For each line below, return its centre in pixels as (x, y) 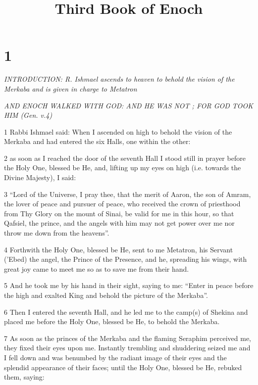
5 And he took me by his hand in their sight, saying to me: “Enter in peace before (129, 285)
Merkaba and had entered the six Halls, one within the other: (97, 141)
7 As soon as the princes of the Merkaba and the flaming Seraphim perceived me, (128, 338)
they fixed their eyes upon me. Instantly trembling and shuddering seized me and (127, 348)
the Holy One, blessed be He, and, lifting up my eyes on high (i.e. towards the (123, 168)
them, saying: (24, 377)
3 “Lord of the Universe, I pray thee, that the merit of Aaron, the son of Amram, (128, 194)
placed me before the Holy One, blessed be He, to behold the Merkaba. (112, 321)
